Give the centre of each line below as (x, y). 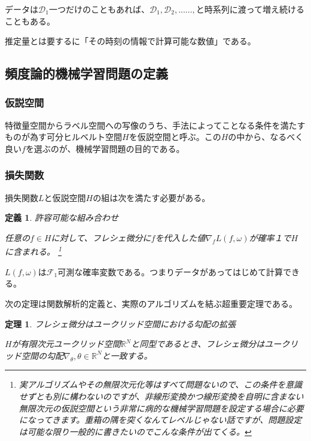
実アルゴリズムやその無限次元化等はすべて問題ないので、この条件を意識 (161, 384)
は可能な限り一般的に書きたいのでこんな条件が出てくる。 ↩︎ (135, 431)
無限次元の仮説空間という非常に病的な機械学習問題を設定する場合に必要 (161, 408)
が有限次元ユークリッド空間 (66, 344)
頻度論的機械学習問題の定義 (86, 73)
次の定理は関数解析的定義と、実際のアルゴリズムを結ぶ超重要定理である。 (151, 303)
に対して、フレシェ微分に (101, 237)
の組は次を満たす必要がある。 (152, 197)
